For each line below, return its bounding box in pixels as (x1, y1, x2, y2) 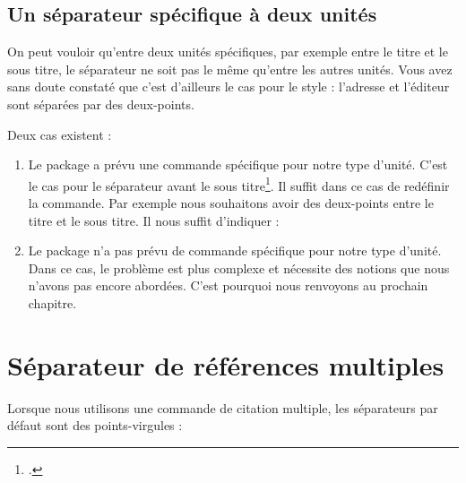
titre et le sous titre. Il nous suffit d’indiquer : (28, 211, 280, 229)
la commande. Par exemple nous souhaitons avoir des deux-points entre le (28, 194, 434, 212)
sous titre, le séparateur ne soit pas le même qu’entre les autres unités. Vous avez (7, 59, 453, 78)
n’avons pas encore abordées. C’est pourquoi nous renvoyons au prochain (28, 276, 428, 295)
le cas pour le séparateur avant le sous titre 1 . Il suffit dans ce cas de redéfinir (28, 173, 450, 194)
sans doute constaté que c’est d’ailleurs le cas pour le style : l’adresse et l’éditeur (7, 77, 450, 96)
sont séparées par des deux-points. (7, 94, 194, 113)
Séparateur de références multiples (7, 346, 444, 383)
